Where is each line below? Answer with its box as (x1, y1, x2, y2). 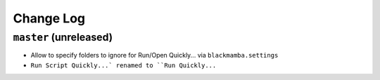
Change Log (13, 11, 86, 26)
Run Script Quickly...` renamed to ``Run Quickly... (30, 61, 217, 69)
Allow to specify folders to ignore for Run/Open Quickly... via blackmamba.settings (30, 51, 279, 60)
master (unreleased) (13, 31, 113, 44)
